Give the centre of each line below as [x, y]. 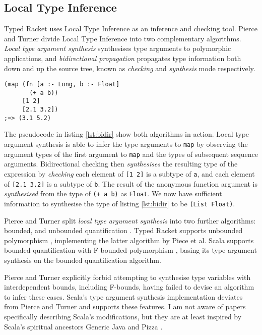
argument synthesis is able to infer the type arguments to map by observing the [126, 144]
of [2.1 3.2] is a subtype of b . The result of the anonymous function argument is [131, 183]
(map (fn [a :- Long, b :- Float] [62, 85]
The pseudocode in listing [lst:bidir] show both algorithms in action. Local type [127, 134]
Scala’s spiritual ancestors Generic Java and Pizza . [83, 326]
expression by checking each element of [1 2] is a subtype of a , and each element [129, 173]
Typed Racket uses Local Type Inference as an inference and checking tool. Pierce [131, 29]
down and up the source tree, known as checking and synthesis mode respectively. [130, 68]
